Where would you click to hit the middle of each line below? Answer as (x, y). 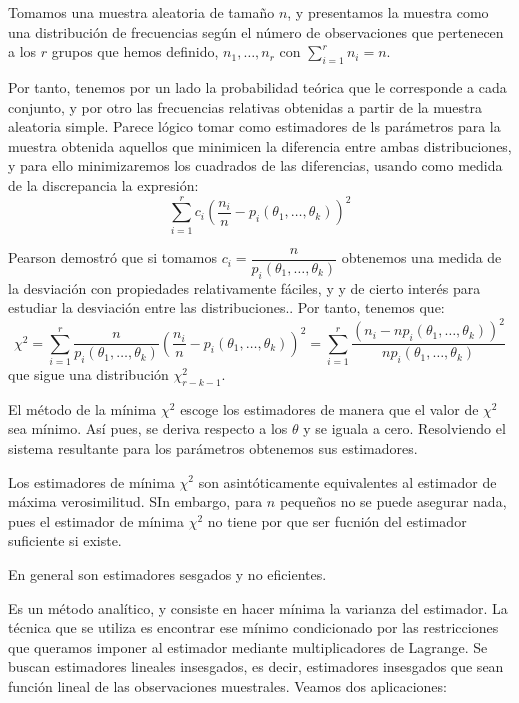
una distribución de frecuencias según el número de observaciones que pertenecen (256, 31)
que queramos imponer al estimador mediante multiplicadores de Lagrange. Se (248, 646)
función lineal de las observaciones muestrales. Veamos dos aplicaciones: (227, 685)
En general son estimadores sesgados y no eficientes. (167, 573)
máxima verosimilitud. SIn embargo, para (135, 501)
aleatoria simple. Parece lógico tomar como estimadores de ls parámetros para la (254, 126)
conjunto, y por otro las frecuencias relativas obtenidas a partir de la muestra (245, 106)
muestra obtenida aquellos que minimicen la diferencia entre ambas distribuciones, (260, 145)
